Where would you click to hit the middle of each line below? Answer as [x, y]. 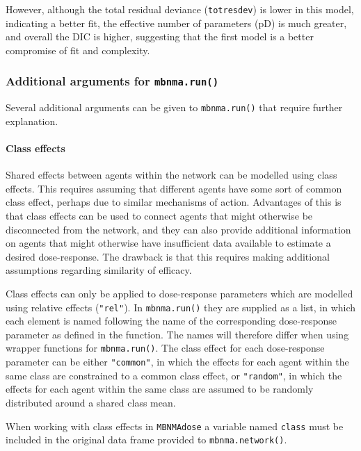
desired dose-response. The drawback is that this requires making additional [168, 256]
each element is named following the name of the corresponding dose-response [171, 321]
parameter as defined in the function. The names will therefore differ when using [177, 334]
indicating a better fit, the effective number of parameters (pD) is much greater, [176, 23]
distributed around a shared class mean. [91, 403]
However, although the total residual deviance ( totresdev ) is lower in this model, [180, 9]
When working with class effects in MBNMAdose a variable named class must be [175, 426]
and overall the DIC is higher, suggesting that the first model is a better [160, 36]
